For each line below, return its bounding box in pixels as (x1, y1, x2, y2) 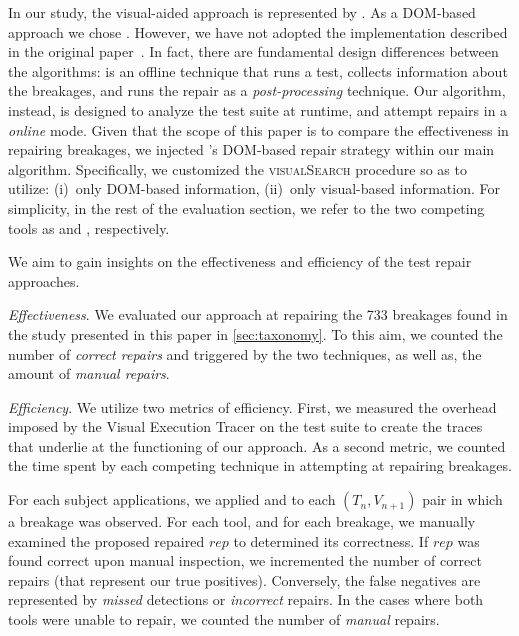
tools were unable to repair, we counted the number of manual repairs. (8, 609, 440, 630)
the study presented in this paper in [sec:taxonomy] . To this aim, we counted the (8, 323, 503, 344)
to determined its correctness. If (233, 530, 429, 551)
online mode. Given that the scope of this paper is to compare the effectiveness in (8, 119, 509, 140)
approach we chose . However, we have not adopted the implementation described (8, 21, 508, 42)
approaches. (8, 270, 80, 291)
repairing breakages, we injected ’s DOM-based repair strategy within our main (8, 139, 495, 160)
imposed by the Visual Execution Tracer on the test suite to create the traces (8, 416, 483, 437)
